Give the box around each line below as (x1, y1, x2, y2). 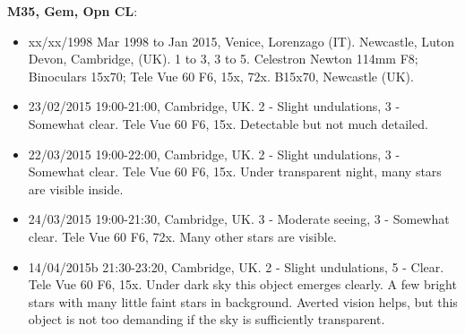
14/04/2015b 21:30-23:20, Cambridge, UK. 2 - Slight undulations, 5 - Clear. (28, 257, 444, 276)
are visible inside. (28, 179, 124, 198)
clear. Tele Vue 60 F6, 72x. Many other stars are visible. (28, 227, 337, 245)
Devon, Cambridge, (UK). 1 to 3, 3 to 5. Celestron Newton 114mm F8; (28, 49, 418, 68)
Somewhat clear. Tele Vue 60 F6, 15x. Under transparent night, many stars (28, 162, 442, 181)
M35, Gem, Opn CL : (7, 2, 138, 20)
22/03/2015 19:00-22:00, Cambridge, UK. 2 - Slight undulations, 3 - (28, 144, 400, 163)
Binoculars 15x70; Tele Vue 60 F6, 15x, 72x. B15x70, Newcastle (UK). (28, 66, 414, 85)
